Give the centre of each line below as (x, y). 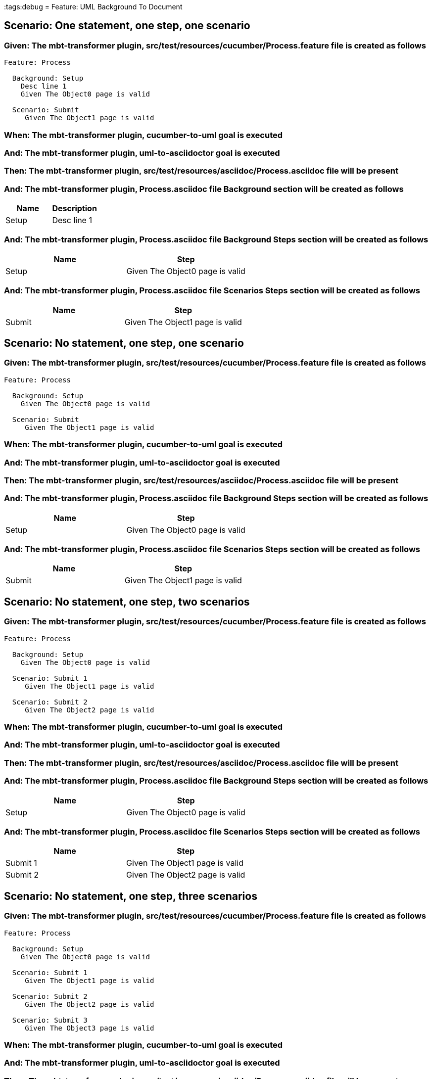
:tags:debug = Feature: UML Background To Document (93, 7)
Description (74, 209)
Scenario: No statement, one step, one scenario (124, 343)
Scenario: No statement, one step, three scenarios (131, 896)
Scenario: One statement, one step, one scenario (127, 26)
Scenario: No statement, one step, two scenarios (127, 602)
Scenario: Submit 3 (50, 1020)
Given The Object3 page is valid (90, 1028)
